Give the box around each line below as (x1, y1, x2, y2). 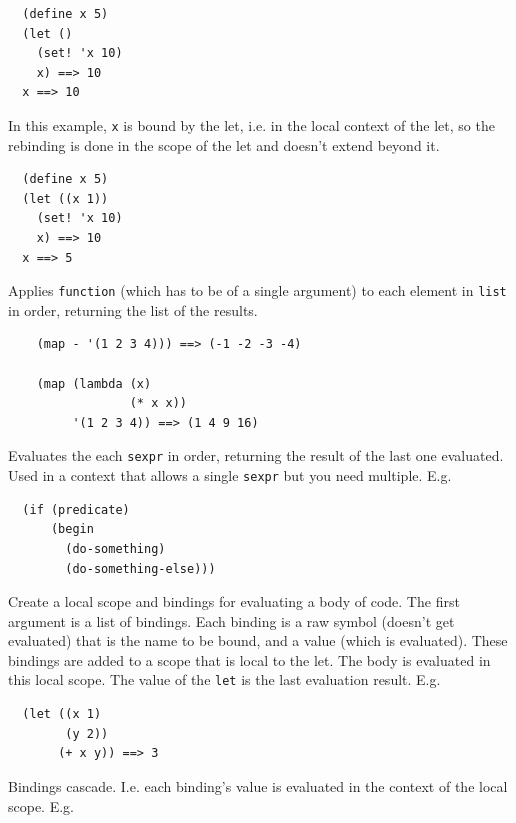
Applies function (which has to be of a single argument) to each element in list (8, 280, 507, 301)
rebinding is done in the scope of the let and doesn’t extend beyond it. (8, 134, 440, 155)
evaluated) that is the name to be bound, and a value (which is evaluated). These (8, 630, 508, 651)
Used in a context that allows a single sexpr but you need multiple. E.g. (8, 465, 452, 486)
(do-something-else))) (65, 561, 216, 576)
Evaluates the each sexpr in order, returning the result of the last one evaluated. (8, 445, 504, 466)
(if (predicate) (22, 502, 130, 517)
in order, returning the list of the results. (8, 299, 258, 320)
